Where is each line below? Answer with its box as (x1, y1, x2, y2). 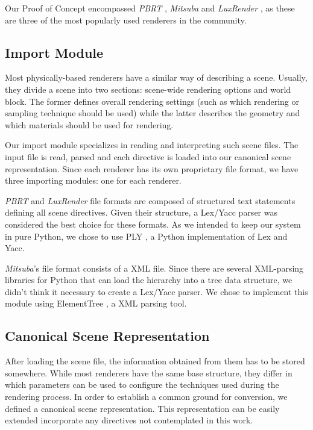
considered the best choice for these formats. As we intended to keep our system (5, 217, 301, 230)
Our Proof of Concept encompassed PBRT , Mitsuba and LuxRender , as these (5, 2, 295, 14)
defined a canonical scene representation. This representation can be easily (5, 402, 280, 414)
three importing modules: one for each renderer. (5, 174, 182, 187)
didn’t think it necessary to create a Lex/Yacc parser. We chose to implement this (5, 285, 308, 298)
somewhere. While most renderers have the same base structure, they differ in (5, 366, 292, 379)
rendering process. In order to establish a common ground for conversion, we (5, 390, 288, 403)
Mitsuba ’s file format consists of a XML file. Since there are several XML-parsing (5, 261, 304, 274)
